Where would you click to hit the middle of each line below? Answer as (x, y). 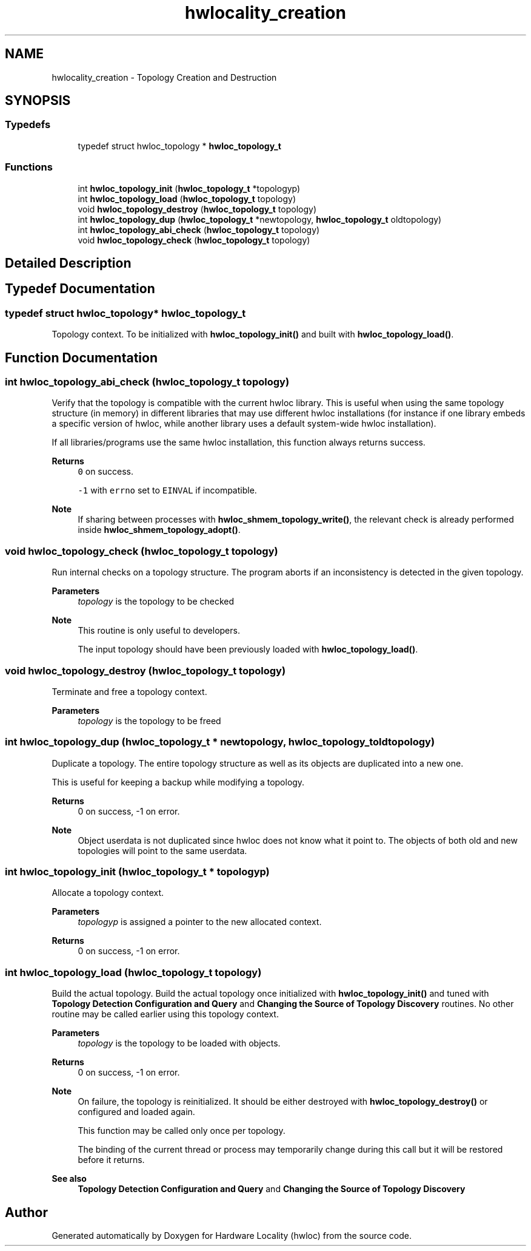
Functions (29, 167)
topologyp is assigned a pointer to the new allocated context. (200, 922)
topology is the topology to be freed (149, 720)
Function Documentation (81, 358)
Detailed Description (68, 263)
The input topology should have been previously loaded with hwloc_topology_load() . (248, 649)
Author (26, 1212)
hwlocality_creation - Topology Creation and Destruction (164, 77)
